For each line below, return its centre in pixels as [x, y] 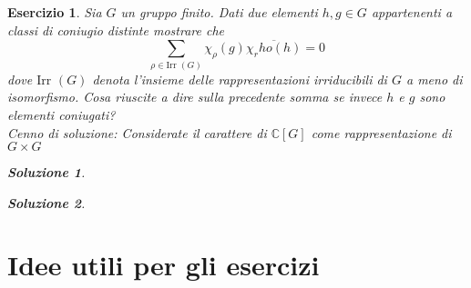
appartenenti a [412, 12]
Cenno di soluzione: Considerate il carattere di [137, 132]
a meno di [434, 79]
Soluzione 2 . [46, 202]
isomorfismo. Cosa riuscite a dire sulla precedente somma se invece [195, 97]
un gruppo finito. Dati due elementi [219, 12]
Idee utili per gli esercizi [164, 265]
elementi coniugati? [61, 114]
